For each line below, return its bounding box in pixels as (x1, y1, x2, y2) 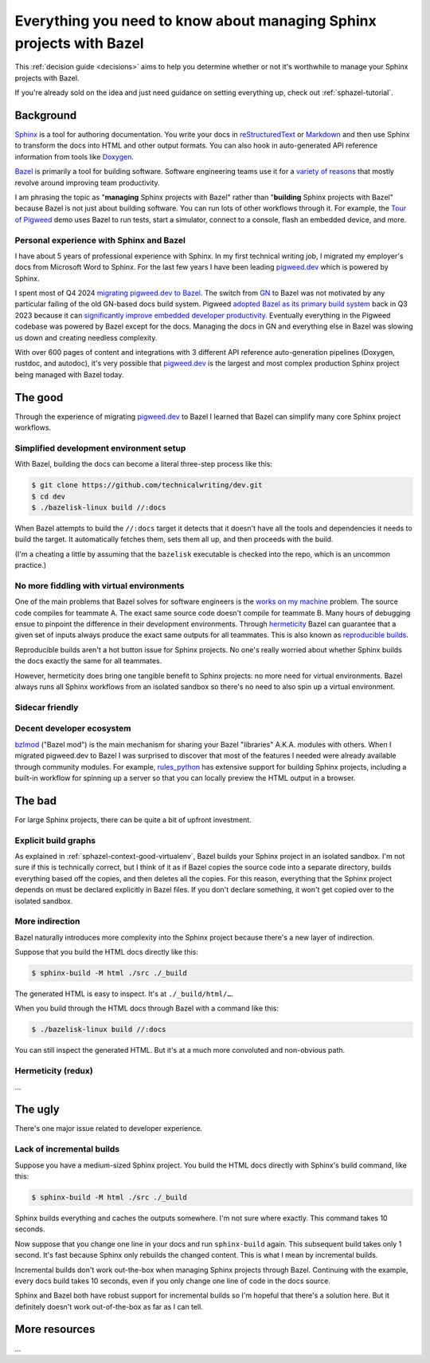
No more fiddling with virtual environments (14, 580, 185, 591)
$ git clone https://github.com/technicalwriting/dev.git (31, 481, 263, 490)
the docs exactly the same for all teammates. (14, 656, 162, 666)
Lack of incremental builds (14, 1144, 119, 1155)
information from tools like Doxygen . (14, 152, 135, 161)
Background (14, 108, 77, 122)
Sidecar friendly (14, 702, 79, 713)
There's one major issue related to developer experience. (14, 1124, 203, 1133)
